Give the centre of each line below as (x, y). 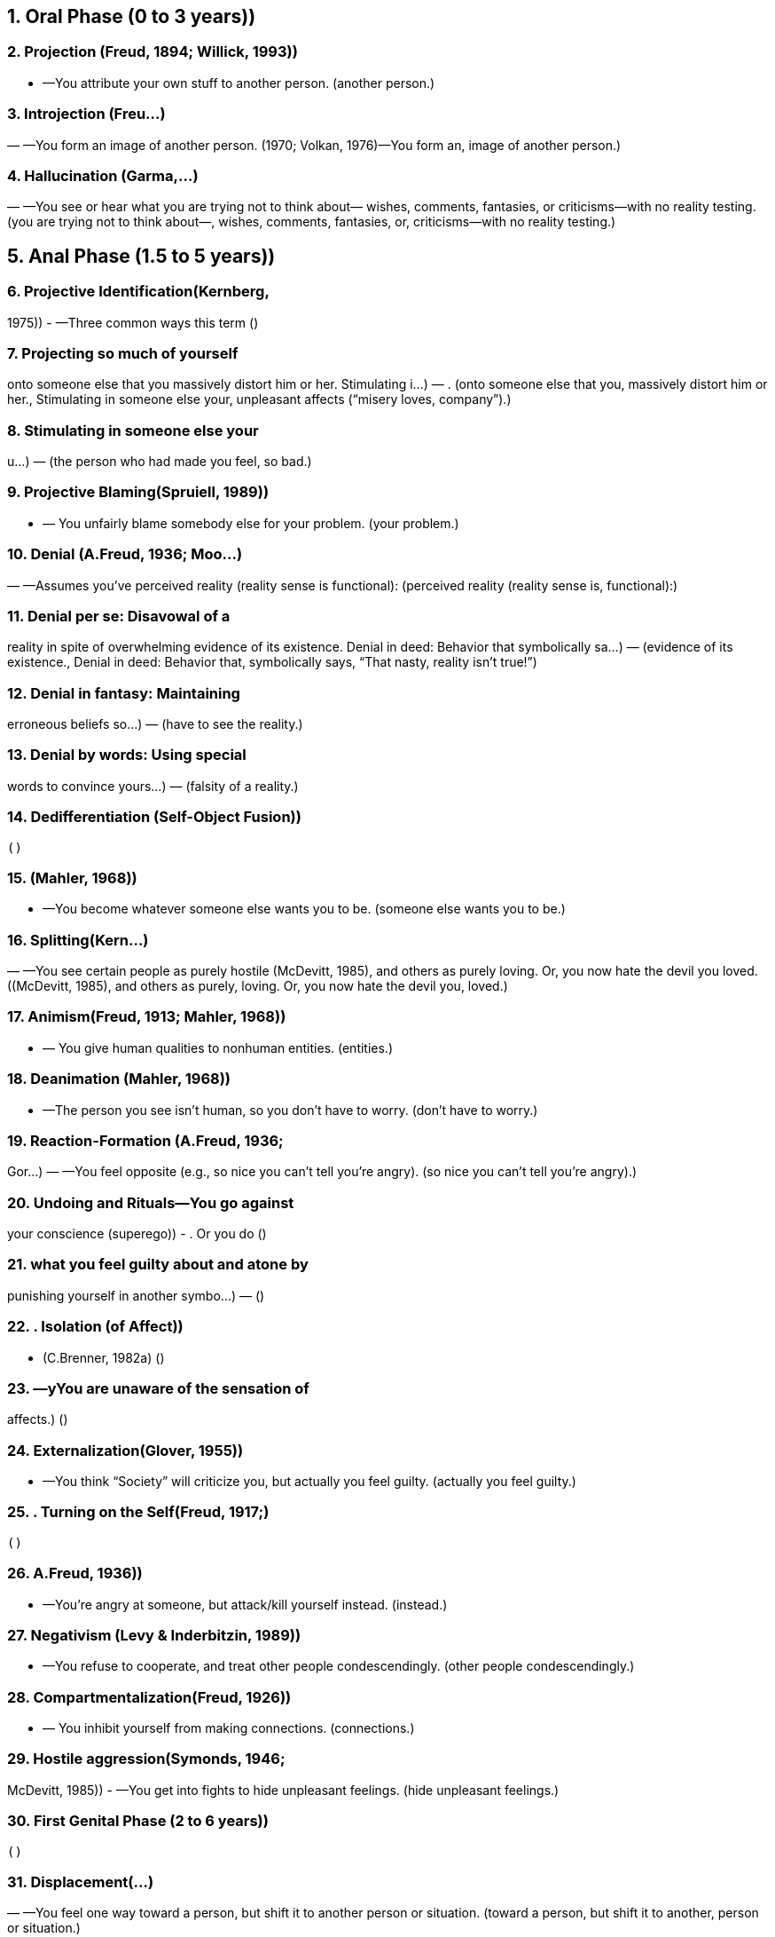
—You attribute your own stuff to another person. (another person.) (239, 83)
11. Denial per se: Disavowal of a (119, 616)
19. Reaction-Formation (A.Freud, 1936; (145, 1140)
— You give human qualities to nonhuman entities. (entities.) (218, 1048)
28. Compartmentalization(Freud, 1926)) (149, 1697)
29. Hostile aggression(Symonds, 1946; (146, 1759)
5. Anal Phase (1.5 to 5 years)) (141, 256)
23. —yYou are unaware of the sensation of (158, 1388)
